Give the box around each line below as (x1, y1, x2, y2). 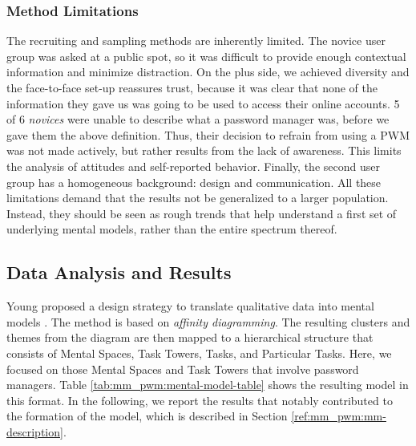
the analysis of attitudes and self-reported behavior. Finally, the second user (6, 157, 380, 174)
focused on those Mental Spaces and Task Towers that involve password (6, 360, 359, 377)
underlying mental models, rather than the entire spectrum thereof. (6, 221, 337, 237)
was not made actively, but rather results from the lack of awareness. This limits (6, 142, 402, 159)
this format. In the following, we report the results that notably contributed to (6, 391, 393, 408)
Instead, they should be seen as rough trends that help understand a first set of (6, 205, 397, 221)
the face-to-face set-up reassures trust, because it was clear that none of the (6, 79, 378, 95)
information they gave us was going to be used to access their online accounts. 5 (6, 95, 400, 111)
